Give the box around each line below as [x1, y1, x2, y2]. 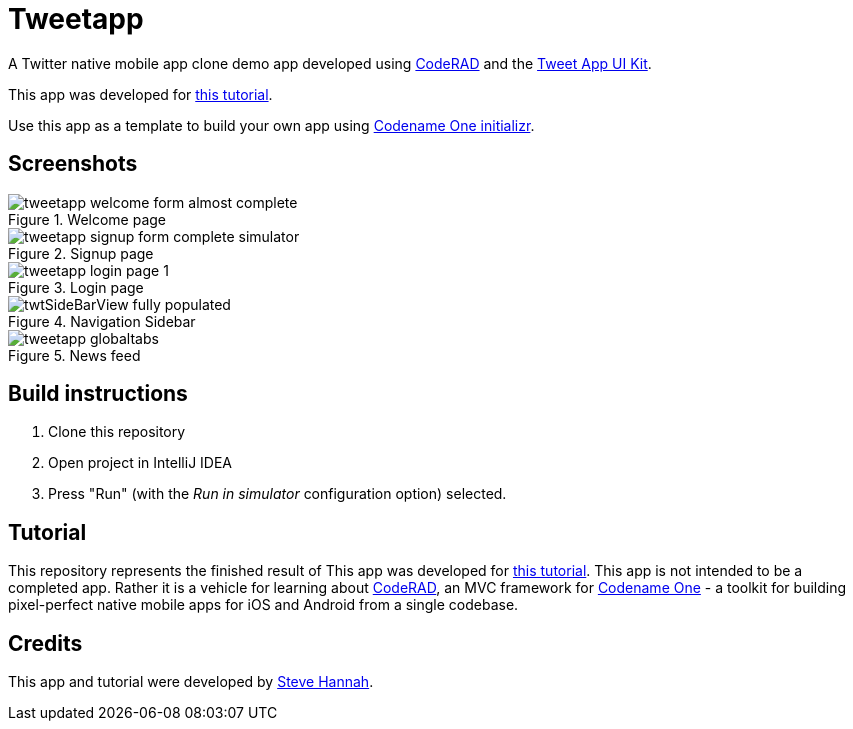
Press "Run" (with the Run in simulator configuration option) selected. [48, 485, 507, 503]
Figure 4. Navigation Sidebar [8, 312, 196, 330]
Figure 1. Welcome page [8, 210, 167, 228]
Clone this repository [48, 423, 186, 441]
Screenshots [8, 151, 138, 177]
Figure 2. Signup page [8, 244, 154, 262]
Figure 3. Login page [8, 278, 144, 296]
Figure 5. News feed [8, 346, 141, 364]
